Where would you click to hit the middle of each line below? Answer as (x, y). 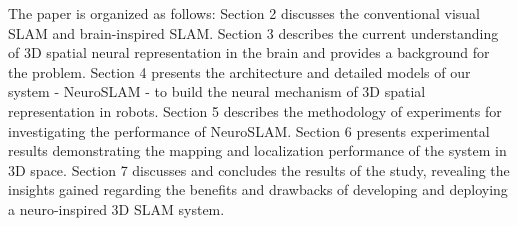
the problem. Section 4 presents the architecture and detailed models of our (239, 71)
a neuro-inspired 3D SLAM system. (116, 208)
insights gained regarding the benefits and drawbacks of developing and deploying (258, 189)
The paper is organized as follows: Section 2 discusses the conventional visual (244, 13)
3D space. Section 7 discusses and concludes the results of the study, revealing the (259, 169)
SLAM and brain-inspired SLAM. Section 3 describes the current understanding (253, 32)
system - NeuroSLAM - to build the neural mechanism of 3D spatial (217, 91)
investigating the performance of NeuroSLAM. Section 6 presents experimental (249, 130)
